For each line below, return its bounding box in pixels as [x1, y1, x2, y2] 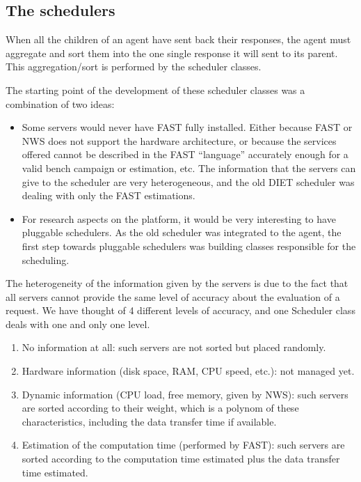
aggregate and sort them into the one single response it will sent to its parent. [6, 45, 338, 60]
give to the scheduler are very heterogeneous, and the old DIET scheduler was [22, 174, 355, 189]
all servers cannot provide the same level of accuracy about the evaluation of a [6, 289, 340, 304]
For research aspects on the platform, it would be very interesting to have [22, 211, 336, 226]
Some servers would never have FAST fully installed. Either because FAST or [22, 120, 353, 134]
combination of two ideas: [6, 96, 115, 111]
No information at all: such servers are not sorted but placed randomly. [22, 340, 326, 355]
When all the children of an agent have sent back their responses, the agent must [6, 32, 351, 47]
